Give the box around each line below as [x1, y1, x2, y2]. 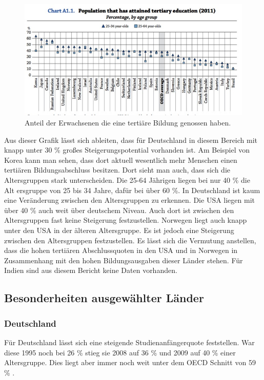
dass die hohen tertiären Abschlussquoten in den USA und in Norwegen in [4, 245, 238, 256]
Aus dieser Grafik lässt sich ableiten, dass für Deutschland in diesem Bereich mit [4, 134, 258, 145]
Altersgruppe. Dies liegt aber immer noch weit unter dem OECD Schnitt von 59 [4, 357, 256, 368]
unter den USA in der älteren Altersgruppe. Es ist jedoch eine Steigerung [4, 224, 234, 235]
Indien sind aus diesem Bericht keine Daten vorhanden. [4, 265, 177, 276]
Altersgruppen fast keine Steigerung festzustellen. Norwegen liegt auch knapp [4, 215, 247, 225]
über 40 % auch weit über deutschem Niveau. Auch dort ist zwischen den [4, 204, 234, 215]
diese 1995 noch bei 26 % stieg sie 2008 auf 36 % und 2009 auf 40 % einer [4, 347, 236, 357]
